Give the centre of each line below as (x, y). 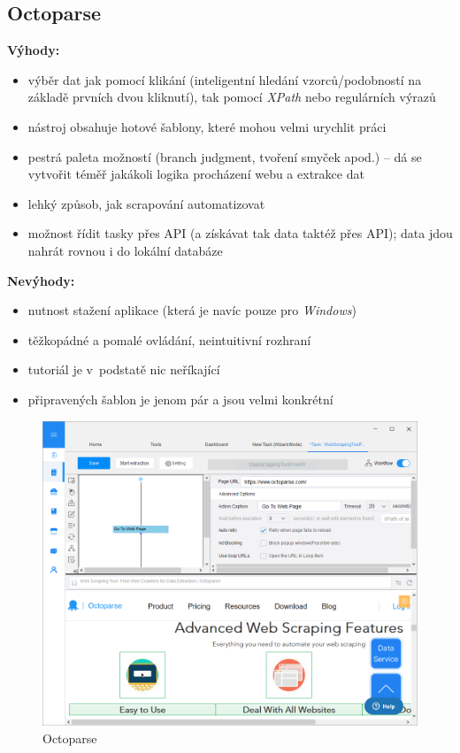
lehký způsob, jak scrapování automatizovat (146, 203)
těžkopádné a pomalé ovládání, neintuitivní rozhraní (169, 339)
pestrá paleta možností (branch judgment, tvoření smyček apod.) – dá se (225, 156)
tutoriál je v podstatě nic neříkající (124, 369)
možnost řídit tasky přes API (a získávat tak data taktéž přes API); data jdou (240, 233)
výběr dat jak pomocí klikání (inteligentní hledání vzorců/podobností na (225, 79)
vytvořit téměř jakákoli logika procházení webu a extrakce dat (196, 174)
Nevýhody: (41, 280)
